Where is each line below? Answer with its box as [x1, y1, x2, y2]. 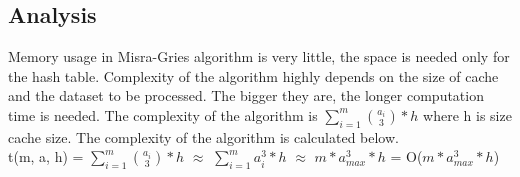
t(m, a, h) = [8, 146, 84, 167]
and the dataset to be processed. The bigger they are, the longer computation [8, 85, 484, 106]
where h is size [423, 104, 512, 125]
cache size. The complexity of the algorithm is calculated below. [8, 126, 399, 147]
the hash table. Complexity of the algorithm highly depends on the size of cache [8, 65, 499, 86]
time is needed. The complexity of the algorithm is [8, 104, 318, 125]
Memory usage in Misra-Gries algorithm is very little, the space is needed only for [8, 46, 510, 67]
